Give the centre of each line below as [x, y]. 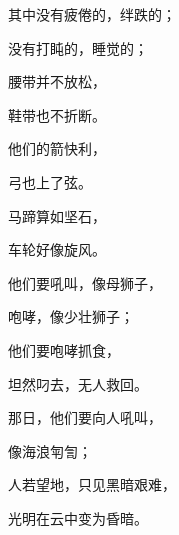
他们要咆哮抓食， [64, 349]
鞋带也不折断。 [57, 114]
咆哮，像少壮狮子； [71, 316]
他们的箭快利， [57, 148]
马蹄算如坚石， [57, 215]
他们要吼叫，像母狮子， [85, 282]
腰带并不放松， [57, 81]
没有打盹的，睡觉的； [78, 47]
